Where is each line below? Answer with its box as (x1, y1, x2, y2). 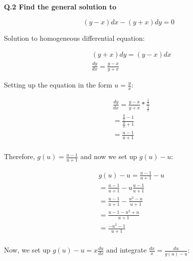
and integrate (106, 245, 147, 255)
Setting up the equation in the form (4, 80, 112, 90)
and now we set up (80, 151, 137, 162)
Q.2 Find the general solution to (4, 1, 117, 11)
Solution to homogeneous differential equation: (4, 32, 145, 43)
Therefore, (4, 151, 35, 162)
